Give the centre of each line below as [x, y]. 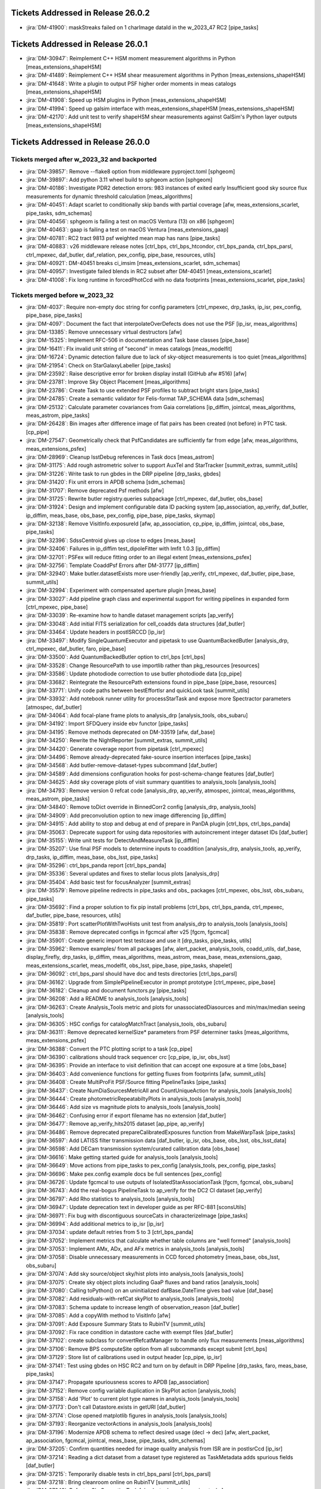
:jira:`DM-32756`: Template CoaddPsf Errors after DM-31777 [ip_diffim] [112, 565]
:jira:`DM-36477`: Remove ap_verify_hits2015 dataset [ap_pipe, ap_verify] [115, 1124]
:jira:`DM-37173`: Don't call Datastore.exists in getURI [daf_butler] [106, 1407]
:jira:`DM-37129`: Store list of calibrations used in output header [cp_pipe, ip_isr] [124, 1357]
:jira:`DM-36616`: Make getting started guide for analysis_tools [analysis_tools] [122, 1157]
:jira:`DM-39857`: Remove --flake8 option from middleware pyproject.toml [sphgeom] [130, 171]
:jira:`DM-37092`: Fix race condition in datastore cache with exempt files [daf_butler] [129, 1332]
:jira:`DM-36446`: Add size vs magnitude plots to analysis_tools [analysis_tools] [123, 1107]
